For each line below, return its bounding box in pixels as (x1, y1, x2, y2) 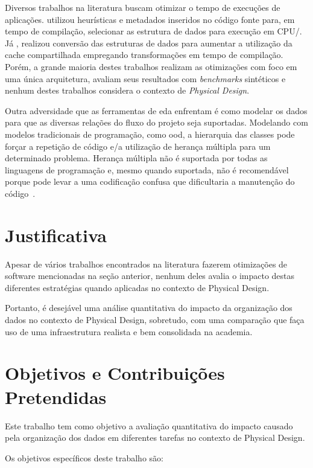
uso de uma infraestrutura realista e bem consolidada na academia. (5, 325, 253, 338)
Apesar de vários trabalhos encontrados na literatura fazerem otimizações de (5, 257, 288, 270)
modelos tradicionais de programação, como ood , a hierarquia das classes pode (5, 127, 295, 140)
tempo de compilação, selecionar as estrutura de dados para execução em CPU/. (5, 25, 302, 37)
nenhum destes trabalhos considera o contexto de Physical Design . (5, 84, 250, 97)
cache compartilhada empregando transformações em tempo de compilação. (5, 48, 283, 61)
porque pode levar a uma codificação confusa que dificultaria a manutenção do (5, 175, 295, 188)
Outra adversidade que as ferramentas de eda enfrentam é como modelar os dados (5, 104, 308, 117)
